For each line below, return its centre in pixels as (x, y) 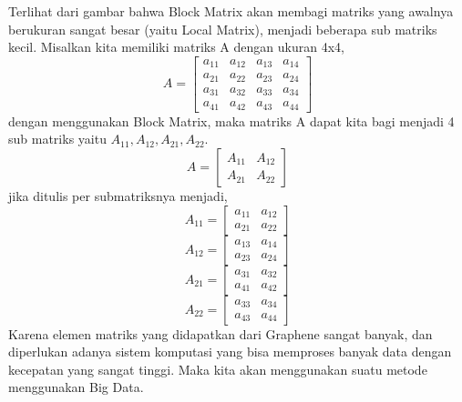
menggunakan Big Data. (76, 387)
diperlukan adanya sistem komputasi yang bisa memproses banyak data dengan (230, 352)
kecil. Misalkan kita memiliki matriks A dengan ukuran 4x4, (176, 47)
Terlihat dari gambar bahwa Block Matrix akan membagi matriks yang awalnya (231, 11)
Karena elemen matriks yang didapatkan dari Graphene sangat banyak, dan (221, 333)
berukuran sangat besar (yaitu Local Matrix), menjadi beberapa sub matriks (223, 29)
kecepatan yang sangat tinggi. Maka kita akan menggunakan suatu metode (218, 369)
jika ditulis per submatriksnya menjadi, (118, 195)
